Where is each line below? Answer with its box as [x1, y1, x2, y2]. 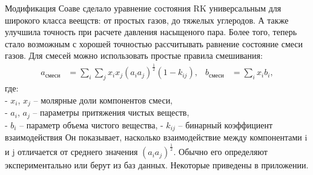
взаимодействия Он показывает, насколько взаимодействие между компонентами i [5, 131, 308, 144]
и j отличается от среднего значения [5, 145, 138, 158]
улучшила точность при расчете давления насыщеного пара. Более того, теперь [5, 25, 297, 38]
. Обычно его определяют [173, 145, 268, 158]
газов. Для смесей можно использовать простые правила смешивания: [5, 49, 263, 62]
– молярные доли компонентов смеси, [33, 93, 173, 106]
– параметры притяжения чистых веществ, [33, 106, 189, 119]
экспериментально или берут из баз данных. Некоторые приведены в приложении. [5, 159, 309, 171]
